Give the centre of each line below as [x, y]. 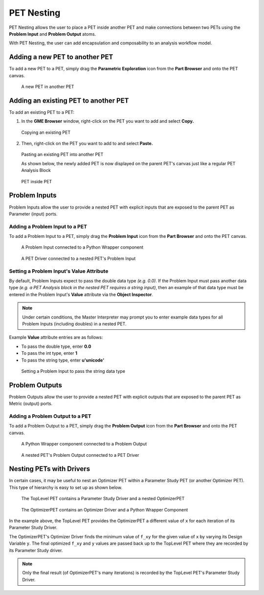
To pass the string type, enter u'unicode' [63, 360]
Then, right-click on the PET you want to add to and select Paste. [87, 144]
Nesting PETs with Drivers [50, 469]
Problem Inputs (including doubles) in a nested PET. [74, 324]
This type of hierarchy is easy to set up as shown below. [66, 487]
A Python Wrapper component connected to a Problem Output [84, 444]
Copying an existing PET [46, 132]
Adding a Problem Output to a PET [50, 416]
